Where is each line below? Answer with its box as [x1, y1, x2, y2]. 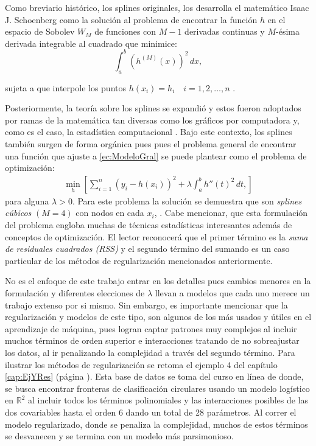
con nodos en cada [75, 206, 144, 219]
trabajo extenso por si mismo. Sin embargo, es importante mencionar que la [5, 298, 288, 311]
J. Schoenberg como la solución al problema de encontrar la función [5, 13, 258, 26]
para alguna [5, 194, 49, 207]
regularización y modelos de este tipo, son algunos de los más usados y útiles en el [5, 310, 312, 323]
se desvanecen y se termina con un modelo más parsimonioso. [5, 430, 234, 442]
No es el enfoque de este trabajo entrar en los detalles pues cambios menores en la [5, 274, 311, 287]
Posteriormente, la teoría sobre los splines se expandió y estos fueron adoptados [5, 102, 301, 114]
